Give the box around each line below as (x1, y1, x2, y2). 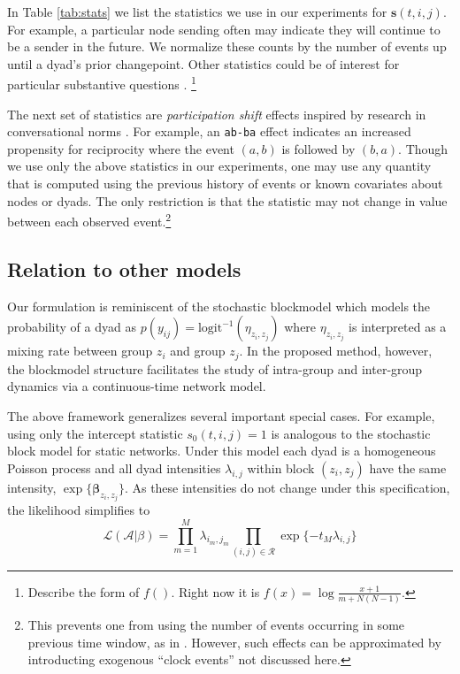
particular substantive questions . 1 (7, 73, 196, 94)
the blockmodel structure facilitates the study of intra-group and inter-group (7, 359, 423, 378)
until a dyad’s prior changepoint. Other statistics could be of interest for (7, 54, 400, 73)
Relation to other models (7, 255, 241, 282)
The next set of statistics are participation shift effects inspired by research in (7, 104, 426, 123)
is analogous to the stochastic (271, 424, 431, 442)
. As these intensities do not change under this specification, (124, 478, 450, 496)
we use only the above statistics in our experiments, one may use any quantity (7, 157, 432, 175)
